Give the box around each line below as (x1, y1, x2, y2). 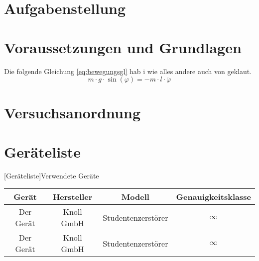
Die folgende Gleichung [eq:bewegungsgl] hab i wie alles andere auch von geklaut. (4, 66, 252, 76)
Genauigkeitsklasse (176, 191, 251, 203)
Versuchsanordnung (4, 102, 140, 123)
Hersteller (52, 191, 93, 203)
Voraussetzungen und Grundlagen (4, 37, 242, 57)
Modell (121, 191, 149, 203)
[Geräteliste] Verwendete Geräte (4, 170, 99, 180)
